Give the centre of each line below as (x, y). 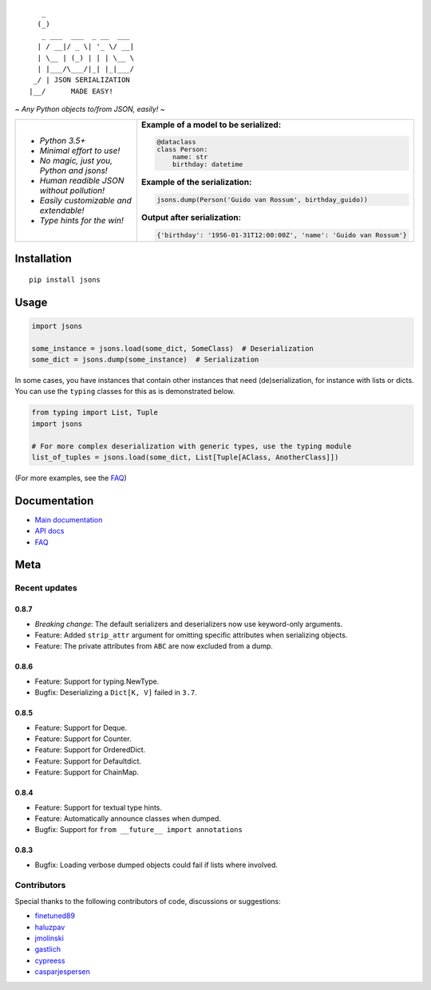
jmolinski (49, 938)
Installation (43, 259)
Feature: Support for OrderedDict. (90, 750)
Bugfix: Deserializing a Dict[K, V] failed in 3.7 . (116, 692)
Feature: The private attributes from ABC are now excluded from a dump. (154, 646)
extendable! (62, 210)
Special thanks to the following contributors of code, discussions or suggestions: (148, 901)
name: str (190, 157)
